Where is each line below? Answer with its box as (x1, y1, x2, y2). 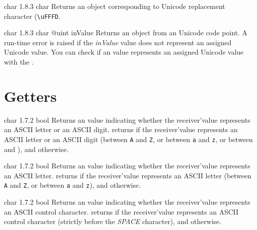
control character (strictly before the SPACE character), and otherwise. (4, 216, 222, 227)
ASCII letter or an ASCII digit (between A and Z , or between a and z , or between (4, 134, 253, 144)
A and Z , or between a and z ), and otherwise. (4, 180, 141, 190)
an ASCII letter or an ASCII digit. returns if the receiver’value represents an (4, 124, 238, 135)
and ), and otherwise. (4, 144, 69, 154)
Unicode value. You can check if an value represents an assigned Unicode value (4, 47, 244, 57)
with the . (4, 57, 34, 67)
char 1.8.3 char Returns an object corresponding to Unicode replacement (4, 1, 225, 11)
